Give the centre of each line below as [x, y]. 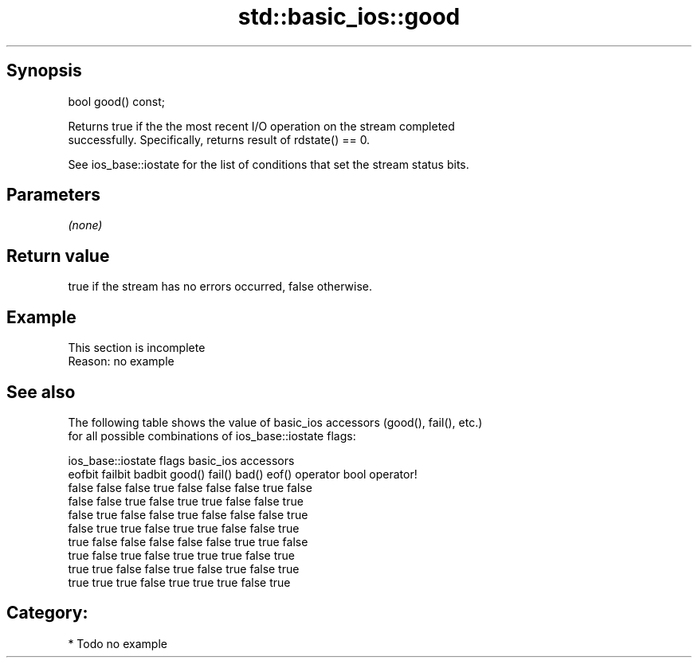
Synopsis [44, 71]
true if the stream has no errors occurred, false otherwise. [220, 287]
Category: [47, 613]
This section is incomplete [137, 348]
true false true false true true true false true [181, 555]
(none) [85, 225]
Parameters [53, 195]
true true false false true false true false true [184, 568]
